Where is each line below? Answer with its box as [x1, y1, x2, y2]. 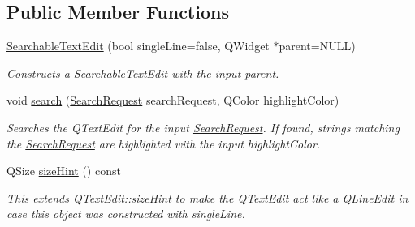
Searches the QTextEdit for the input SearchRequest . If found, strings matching [6, 118, 400, 135]
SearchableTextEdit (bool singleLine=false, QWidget [6, 37, 270, 54]
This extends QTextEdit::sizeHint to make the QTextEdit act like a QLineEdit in [6, 189, 409, 206]
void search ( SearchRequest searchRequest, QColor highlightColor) [6, 92, 339, 109]
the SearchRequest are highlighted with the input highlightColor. [6, 135, 321, 152]
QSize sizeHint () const [6, 162, 121, 179]
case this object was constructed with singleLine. [6, 205, 245, 222]
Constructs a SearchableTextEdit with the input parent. [6, 64, 279, 81]
